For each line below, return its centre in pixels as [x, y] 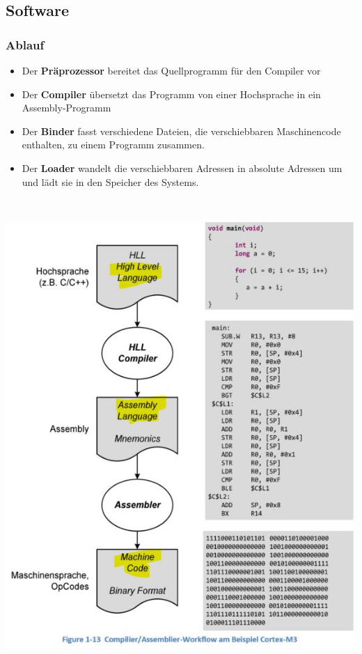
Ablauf [25, 44]
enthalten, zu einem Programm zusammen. [113, 145]
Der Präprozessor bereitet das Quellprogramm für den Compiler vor [171, 70]
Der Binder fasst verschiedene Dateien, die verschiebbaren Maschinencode [181, 131]
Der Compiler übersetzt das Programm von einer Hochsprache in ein [171, 94]
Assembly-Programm [66, 108]
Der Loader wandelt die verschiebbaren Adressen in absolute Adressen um [182, 168]
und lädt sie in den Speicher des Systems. [110, 181]
